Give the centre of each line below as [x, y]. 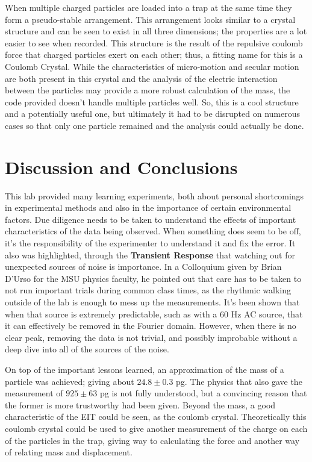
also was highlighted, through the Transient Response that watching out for [150, 254]
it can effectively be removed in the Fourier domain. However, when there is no [151, 326]
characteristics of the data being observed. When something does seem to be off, [153, 231]
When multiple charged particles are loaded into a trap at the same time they [148, 7]
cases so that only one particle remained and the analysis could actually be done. [154, 125]
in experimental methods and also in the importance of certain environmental [148, 208]
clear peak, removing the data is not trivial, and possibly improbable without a [151, 337]
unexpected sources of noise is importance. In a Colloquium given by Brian [143, 267]
